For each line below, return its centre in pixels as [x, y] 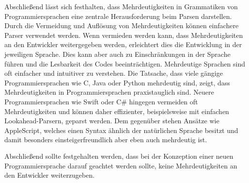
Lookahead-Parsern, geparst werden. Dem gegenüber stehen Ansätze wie [112, 121]
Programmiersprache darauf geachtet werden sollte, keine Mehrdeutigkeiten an [121, 165]
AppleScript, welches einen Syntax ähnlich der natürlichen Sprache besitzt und [121, 130]
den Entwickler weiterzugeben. [50, 175]
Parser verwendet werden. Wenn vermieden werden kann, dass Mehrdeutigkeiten [124, 35]
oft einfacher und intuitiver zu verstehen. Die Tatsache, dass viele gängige [114, 73]
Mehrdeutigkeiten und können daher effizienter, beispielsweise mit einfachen [117, 111]
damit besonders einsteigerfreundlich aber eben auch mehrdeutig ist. [106, 140]
